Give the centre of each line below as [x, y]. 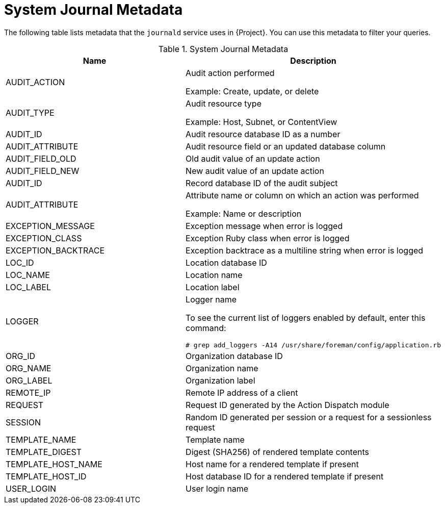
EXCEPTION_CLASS [44, 238]
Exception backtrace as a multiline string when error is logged [305, 250]
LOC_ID [20, 262]
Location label [213, 287]
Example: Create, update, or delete [252, 91]
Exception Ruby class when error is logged [268, 238]
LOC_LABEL [28, 287]
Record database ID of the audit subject [262, 183]
